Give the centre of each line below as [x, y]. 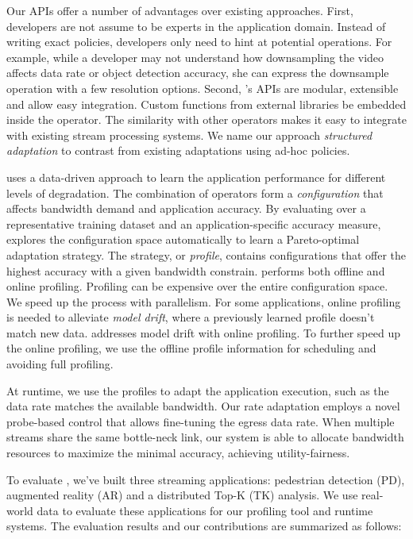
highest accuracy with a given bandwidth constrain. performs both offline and [196, 270]
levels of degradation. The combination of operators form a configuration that [195, 192]
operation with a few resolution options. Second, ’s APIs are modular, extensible [203, 88]
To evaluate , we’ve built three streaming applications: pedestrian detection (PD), [206, 479]
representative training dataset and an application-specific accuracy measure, [194, 223]
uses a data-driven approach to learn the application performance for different [196, 177]
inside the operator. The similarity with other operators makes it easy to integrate [206, 119]
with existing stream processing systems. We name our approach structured [189, 135]
